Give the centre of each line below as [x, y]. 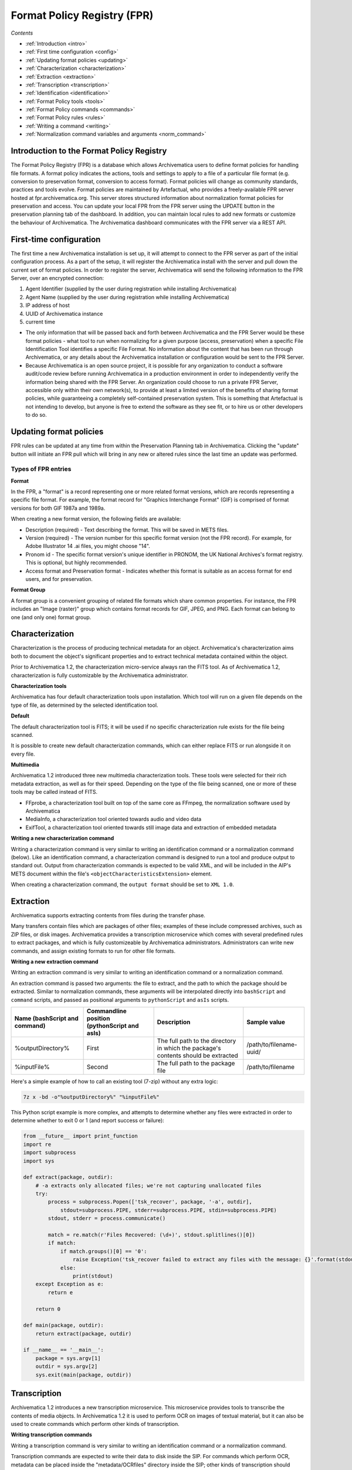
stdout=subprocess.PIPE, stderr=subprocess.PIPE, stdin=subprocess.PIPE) [168, 1210]
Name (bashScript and [46, 1018]
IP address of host [48, 305]
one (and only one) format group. [51, 617]
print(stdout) [93, 1276]
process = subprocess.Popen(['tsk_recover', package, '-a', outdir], [150, 1202]
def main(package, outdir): [63, 1325]
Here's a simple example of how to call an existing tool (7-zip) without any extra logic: [114, 1081]
